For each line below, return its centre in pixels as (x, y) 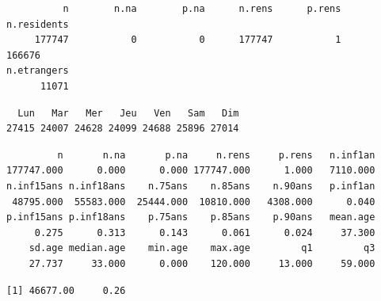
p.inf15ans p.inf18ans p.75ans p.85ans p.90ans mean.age (191, 217)
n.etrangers (38, 71)
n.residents (38, 24)
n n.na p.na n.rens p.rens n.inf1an (216, 155)
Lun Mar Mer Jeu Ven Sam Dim (128, 113)
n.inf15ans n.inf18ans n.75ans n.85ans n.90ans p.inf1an (191, 186)
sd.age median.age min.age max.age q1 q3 (202, 248)
